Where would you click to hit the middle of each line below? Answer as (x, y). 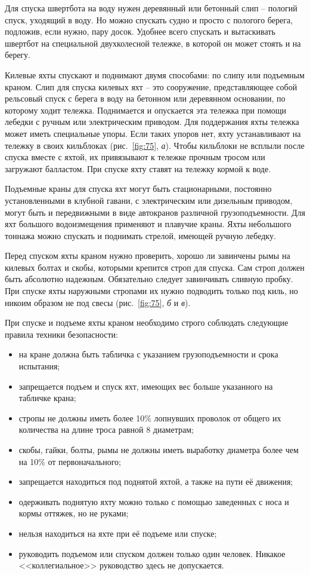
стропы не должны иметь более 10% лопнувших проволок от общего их (150, 418)
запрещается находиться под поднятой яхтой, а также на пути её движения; (156, 481)
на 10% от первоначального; (70, 461)
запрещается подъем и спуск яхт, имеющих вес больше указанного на (146, 386)
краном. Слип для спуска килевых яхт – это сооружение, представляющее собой (151, 86)
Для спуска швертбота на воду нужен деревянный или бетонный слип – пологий (151, 8)
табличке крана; (47, 398)
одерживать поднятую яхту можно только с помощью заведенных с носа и (154, 501)
